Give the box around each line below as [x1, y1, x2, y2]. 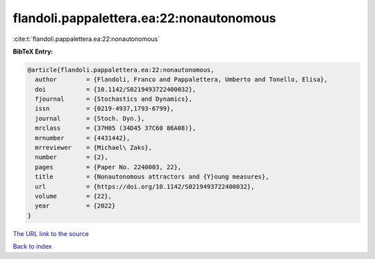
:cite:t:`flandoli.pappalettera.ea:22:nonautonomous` [12, 35, 160, 43]
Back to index [12, 242, 52, 251]
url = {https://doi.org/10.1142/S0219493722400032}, [35, 183, 255, 190]
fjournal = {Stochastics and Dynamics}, [35, 95, 192, 103]
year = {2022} [35, 202, 116, 210]
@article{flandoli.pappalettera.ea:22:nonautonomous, [27, 66, 215, 74]
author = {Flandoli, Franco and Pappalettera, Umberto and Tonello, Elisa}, [35, 76, 328, 83]
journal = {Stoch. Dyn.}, [35, 115, 145, 122]
